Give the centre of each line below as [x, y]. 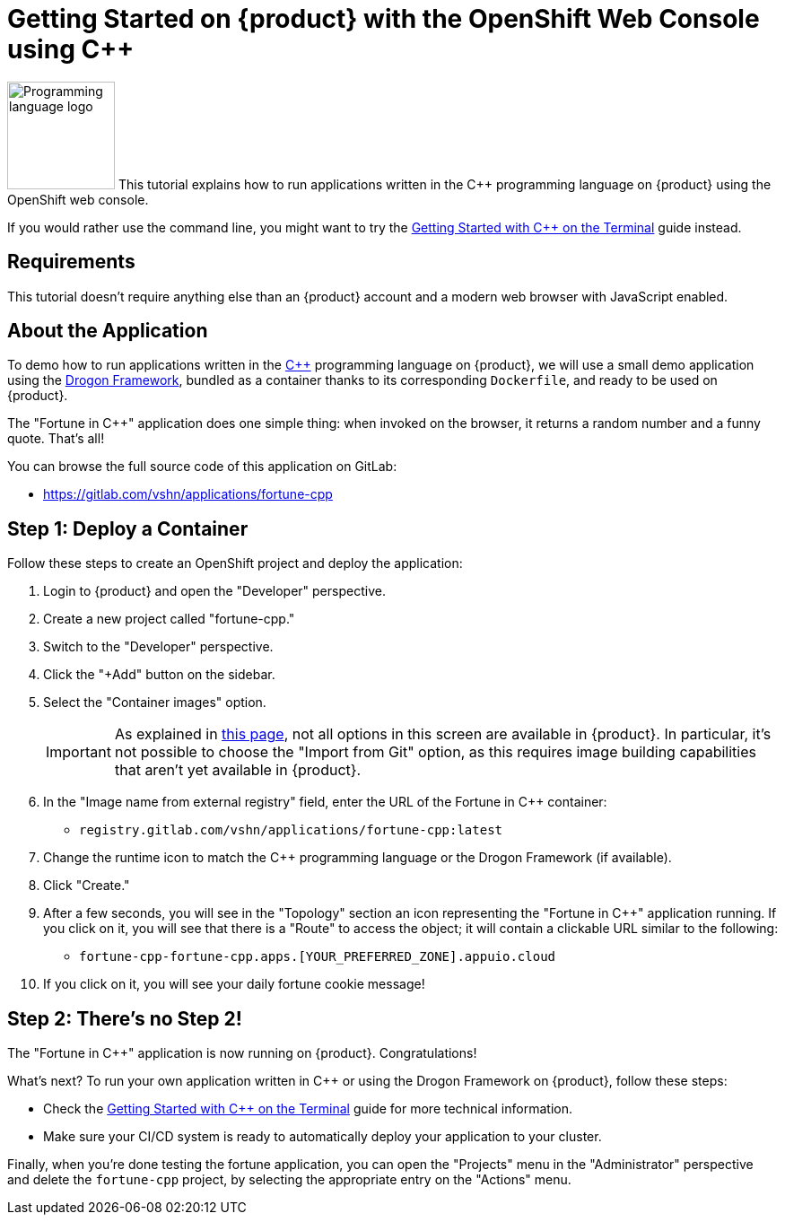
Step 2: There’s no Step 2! [125, 1018]
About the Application [108, 331]
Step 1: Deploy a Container [128, 528]
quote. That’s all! [56, 439]
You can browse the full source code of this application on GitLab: [202, 467]
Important [78, 752]
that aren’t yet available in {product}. [238, 770]
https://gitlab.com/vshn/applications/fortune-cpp [188, 494]
